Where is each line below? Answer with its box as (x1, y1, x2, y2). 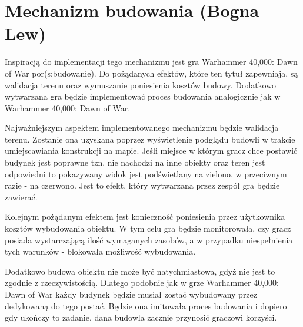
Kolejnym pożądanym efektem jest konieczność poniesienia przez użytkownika (5, 210, 285, 223)
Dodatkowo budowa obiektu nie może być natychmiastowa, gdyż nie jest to (5, 265, 275, 277)
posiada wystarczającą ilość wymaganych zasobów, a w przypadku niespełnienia (5, 233, 293, 246)
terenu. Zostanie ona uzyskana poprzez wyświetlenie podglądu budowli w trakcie (5, 133, 295, 145)
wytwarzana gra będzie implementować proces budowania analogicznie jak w (5, 90, 281, 103)
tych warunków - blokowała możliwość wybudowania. (5, 245, 196, 257)
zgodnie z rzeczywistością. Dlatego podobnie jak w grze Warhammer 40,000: (5, 276, 279, 289)
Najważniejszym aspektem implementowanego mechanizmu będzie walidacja (5, 121, 279, 134)
